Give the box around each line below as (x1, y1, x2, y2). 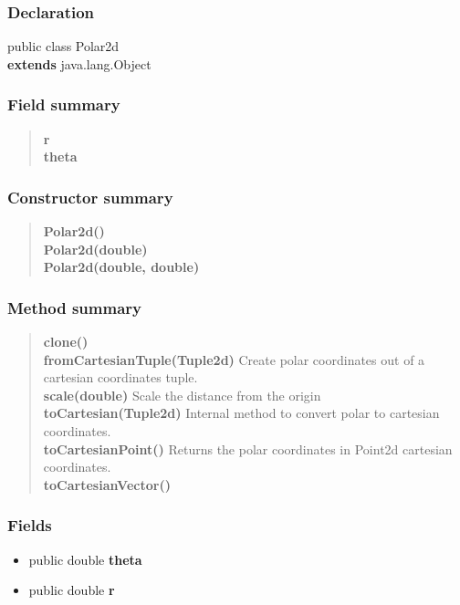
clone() (43, 332, 89, 351)
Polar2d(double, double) (43, 257, 200, 276)
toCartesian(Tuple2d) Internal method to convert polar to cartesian (43, 403, 440, 422)
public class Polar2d (7, 37, 120, 56)
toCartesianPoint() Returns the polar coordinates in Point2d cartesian (43, 439, 453, 458)
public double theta (28, 549, 142, 568)
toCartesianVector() (43, 475, 171, 494)
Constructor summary (7, 185, 173, 208)
